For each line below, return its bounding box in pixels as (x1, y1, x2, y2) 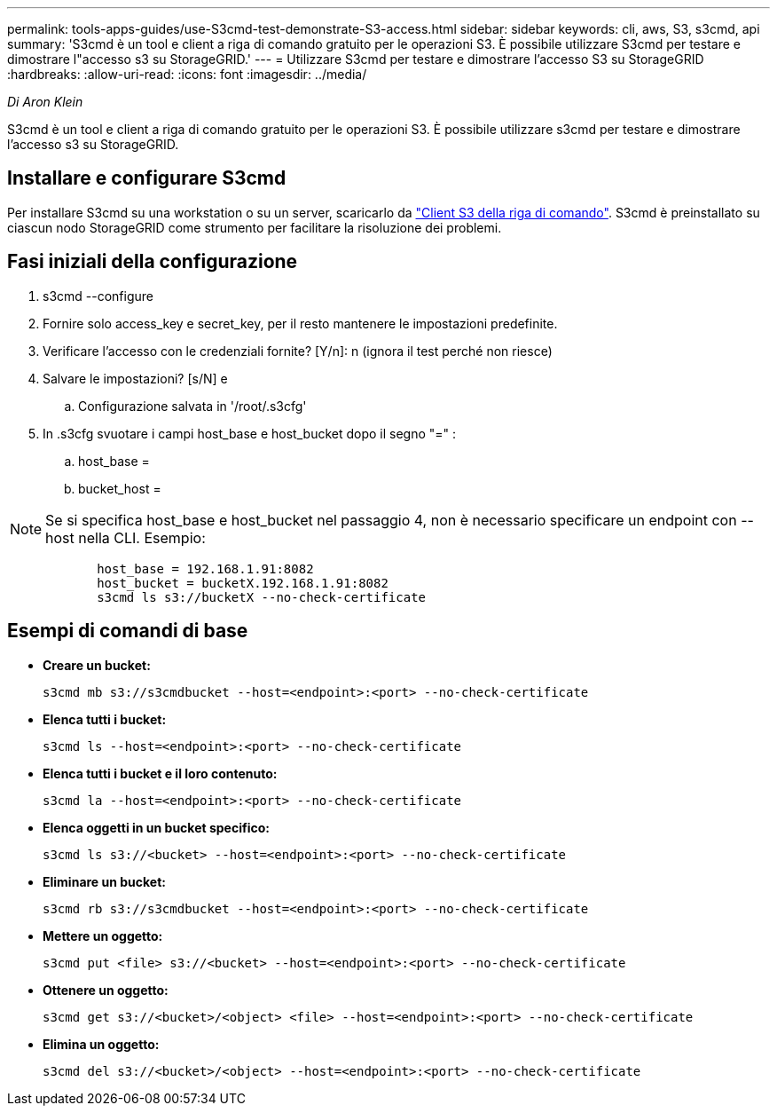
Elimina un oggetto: (43, 1036, 160, 1052)
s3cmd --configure (43, 288, 153, 304)
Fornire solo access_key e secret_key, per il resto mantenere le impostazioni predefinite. (43, 315, 558, 331)
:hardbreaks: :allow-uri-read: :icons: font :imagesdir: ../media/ (7, 67, 367, 82)
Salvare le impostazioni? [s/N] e (43, 370, 228, 386)
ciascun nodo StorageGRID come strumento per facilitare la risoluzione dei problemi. (7, 219, 502, 235)
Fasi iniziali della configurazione (7, 250, 298, 273)
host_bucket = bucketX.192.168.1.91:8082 (97, 575, 388, 590)
